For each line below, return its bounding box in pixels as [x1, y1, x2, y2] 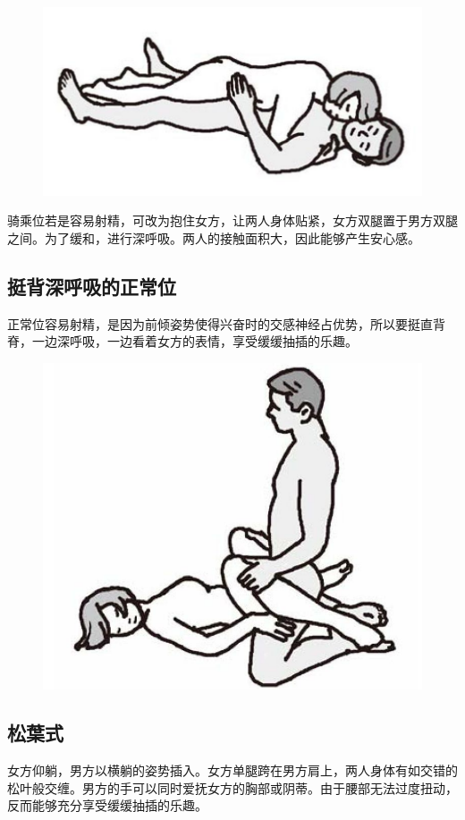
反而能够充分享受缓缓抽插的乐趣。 [7, 796, 207, 815]
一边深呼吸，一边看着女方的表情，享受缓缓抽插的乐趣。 [31, 332, 358, 351]
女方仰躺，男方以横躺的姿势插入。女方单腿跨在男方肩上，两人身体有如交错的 [7, 761, 458, 780]
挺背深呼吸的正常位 [7, 272, 176, 300]
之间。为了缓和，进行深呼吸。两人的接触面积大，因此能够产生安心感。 [7, 228, 420, 247]
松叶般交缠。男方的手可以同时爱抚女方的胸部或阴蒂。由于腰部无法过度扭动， [7, 778, 458, 797]
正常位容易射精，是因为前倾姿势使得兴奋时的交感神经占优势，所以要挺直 [7, 314, 433, 333]
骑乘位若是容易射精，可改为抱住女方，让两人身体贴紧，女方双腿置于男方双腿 [7, 211, 458, 230]
